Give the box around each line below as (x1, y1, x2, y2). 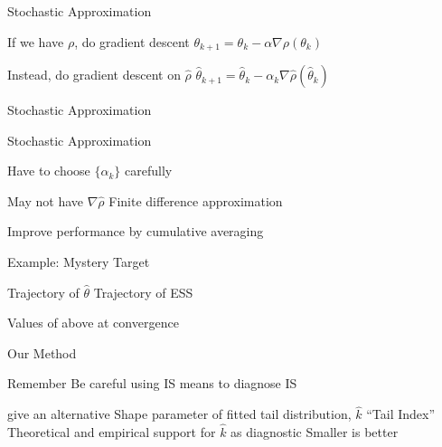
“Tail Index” (366, 404, 436, 423)
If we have (7, 32, 64, 51)
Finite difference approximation (108, 191, 283, 210)
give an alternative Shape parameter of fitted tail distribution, (7, 404, 352, 423)
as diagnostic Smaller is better (230, 423, 399, 442)
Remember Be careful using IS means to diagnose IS (7, 374, 297, 393)
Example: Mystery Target (7, 252, 150, 271)
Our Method (7, 343, 77, 362)
